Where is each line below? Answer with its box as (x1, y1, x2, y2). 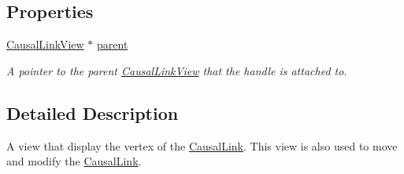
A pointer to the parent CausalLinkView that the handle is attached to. (6, 62, 347, 78)
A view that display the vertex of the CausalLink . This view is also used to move (6, 137, 398, 154)
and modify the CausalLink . (6, 153, 142, 169)
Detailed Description (6, 100, 179, 125)
